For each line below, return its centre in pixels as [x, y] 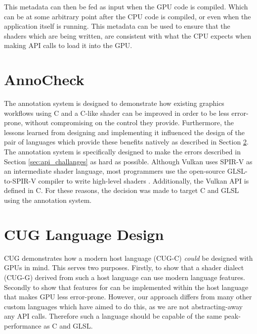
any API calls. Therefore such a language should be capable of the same [113, 316]
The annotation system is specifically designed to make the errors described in [122, 152]
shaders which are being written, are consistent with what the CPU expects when [128, 35]
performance [23, 325]
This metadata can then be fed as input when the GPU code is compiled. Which [126, 6]
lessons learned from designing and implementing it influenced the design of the [124, 132]
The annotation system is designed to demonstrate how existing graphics [114, 103]
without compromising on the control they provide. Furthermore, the [129, 122]
